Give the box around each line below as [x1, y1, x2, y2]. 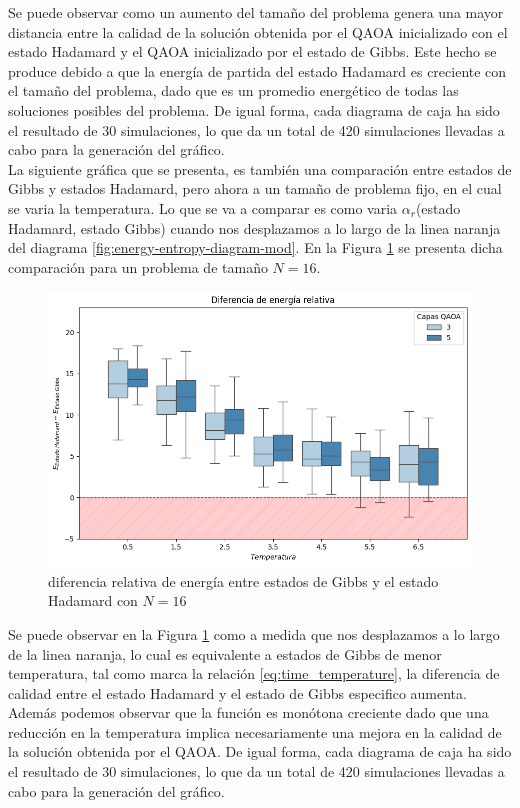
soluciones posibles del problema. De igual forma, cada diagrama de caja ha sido [8, 99, 500, 120]
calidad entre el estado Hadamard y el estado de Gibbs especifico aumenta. [8, 682, 467, 703]
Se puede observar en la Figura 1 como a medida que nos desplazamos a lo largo [8, 623, 500, 644]
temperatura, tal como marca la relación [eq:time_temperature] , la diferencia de [8, 663, 500, 684]
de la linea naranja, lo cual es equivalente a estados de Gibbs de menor [8, 643, 442, 664]
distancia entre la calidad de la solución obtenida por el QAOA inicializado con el [8, 21, 508, 42]
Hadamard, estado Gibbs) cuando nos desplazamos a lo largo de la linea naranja [8, 217, 501, 238]
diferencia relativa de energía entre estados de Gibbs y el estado [48, 570, 439, 591]
